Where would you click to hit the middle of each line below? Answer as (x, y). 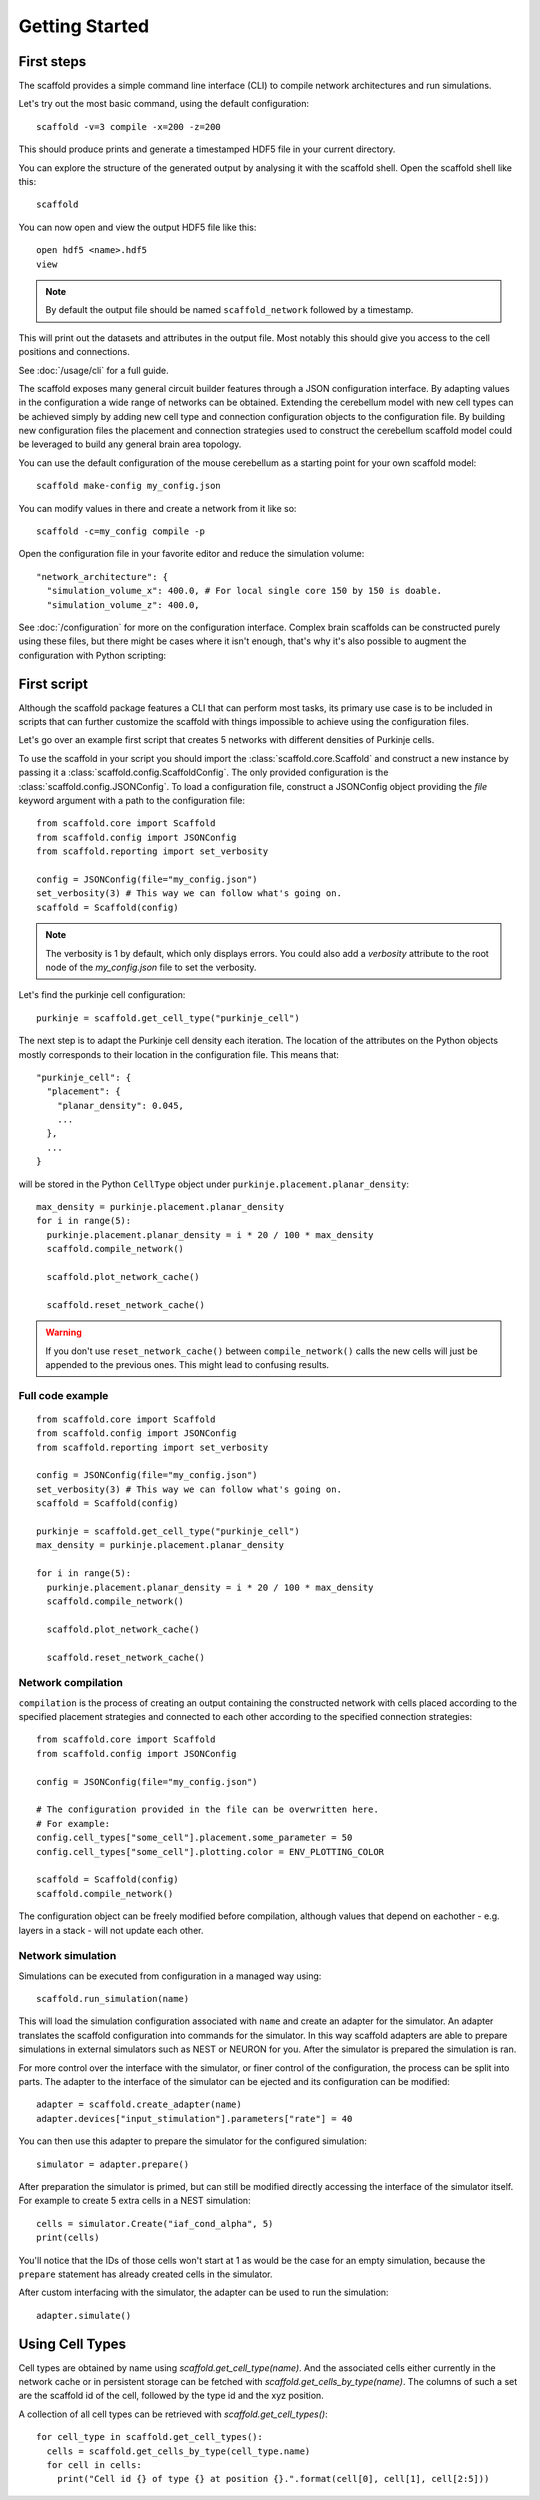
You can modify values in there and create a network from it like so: (157, 508)
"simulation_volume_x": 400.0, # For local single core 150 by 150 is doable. (244, 591)
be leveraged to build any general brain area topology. (130, 444)
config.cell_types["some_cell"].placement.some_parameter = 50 (194, 1838)
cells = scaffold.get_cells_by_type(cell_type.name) (178, 2451)
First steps (52, 61)
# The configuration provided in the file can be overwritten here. (207, 1809)
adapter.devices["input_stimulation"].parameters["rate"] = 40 (194, 2118)
